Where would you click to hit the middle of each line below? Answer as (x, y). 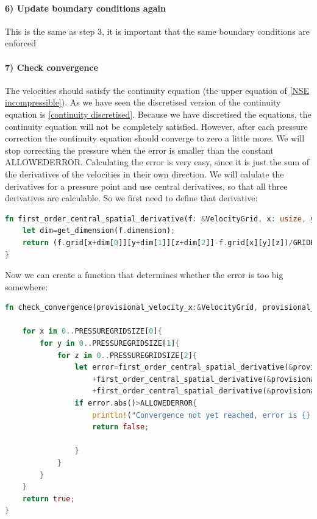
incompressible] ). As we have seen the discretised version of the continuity (143, 102)
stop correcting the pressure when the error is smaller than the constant (139, 150)
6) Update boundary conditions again (85, 8)
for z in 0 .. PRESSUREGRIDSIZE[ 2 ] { (127, 355)
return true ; (48, 499)
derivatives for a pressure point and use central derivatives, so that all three (146, 186)
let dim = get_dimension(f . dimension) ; (99, 231)
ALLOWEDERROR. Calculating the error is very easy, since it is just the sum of (157, 162)
